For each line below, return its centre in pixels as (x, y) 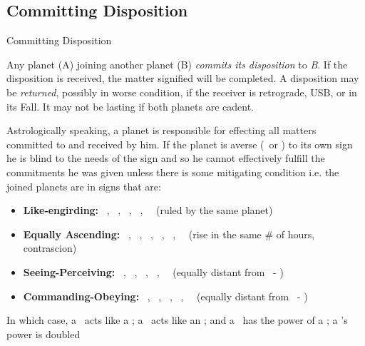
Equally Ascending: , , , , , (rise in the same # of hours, (169, 234)
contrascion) (50, 248)
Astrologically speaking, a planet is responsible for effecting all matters (161, 130)
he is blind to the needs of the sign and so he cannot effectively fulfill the (166, 158)
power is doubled (43, 334)
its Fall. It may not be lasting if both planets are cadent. (130, 106)
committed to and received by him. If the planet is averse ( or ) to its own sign (180, 144)
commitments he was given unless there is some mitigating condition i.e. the (173, 172)
